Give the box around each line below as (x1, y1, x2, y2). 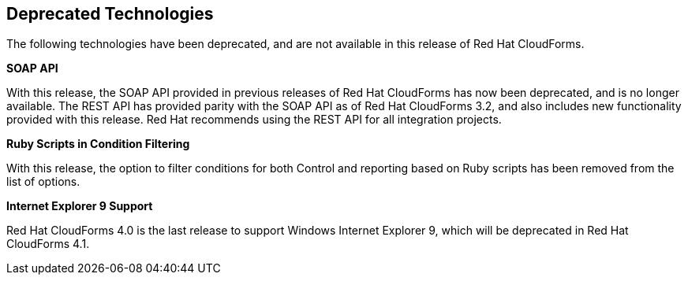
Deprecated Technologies (6, 4, 214, 24)
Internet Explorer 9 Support (6, 199, 153, 213)
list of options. (6, 175, 80, 189)
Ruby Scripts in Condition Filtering (6, 137, 190, 151)
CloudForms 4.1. (6, 237, 90, 251)
